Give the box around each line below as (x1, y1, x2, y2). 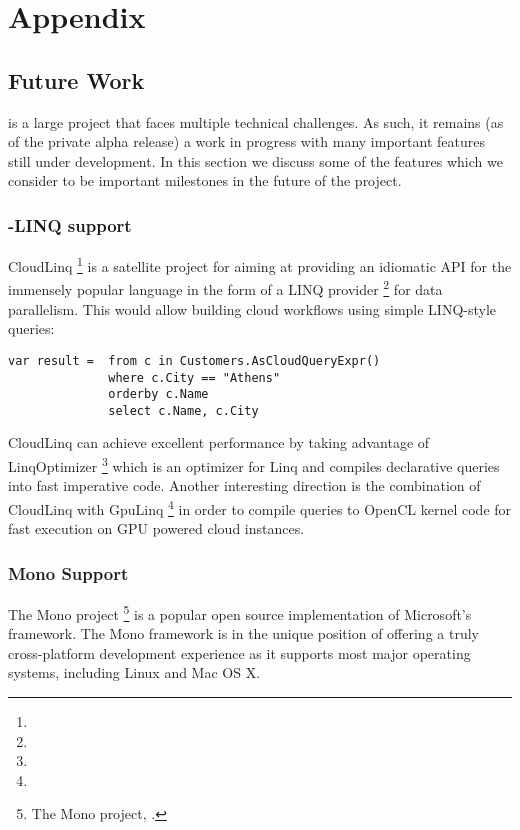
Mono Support (8, 560, 129, 585)
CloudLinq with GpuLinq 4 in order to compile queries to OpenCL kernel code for (8, 495, 512, 519)
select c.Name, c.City (108, 403, 259, 418)
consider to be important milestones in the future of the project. (8, 170, 402, 191)
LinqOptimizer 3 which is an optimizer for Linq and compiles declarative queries (8, 453, 500, 476)
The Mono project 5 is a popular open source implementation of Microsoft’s (8, 600, 472, 624)
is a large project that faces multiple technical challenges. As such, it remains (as (8, 111, 504, 132)
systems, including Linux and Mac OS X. (8, 662, 261, 683)
